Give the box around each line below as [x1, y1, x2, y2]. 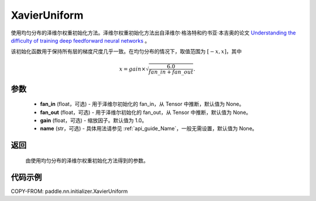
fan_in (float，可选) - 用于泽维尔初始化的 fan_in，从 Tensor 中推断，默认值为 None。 [40, 100, 245, 108]
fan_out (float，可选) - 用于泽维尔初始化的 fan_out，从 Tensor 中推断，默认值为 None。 [40, 109, 252, 116]
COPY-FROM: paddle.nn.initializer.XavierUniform [11, 188, 128, 195]
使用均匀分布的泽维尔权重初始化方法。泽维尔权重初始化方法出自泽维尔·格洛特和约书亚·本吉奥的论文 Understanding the [11, 29, 296, 36]
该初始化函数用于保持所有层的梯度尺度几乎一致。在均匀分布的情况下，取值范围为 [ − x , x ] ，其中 [11, 48, 242, 55]
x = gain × [119, 65, 146, 72]
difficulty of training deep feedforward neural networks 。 [11, 37, 150, 44]
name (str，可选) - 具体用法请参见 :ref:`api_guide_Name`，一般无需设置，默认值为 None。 [40, 125, 257, 132]
